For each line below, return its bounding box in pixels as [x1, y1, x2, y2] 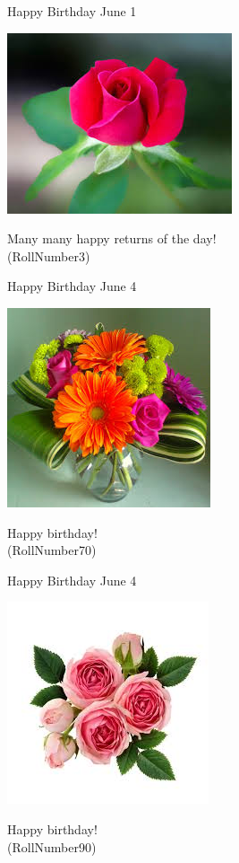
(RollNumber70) [7, 541, 97, 559]
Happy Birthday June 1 [7, 2, 137, 20]
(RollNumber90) [7, 837, 97, 856]
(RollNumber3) [7, 246, 90, 265]
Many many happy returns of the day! [7, 229, 217, 248]
